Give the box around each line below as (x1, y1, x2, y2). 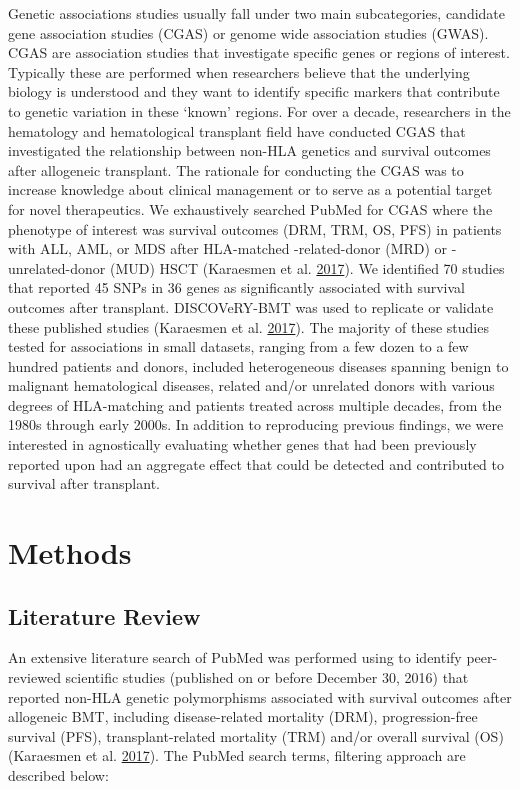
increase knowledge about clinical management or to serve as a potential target (8, 179, 493, 200)
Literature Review (8, 600, 201, 631)
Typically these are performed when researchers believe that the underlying (8, 61, 470, 82)
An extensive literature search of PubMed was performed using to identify (8, 647, 462, 668)
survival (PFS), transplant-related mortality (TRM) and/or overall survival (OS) (8, 725, 504, 746)
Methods (8, 532, 132, 573)
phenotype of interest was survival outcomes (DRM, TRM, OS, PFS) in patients (8, 218, 502, 239)
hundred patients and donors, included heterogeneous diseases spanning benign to (8, 355, 509, 376)
